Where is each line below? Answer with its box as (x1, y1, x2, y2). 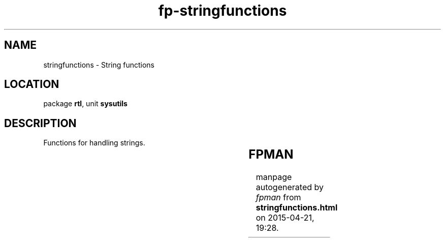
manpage (256, 172, 292, 183)
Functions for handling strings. (43, 138, 145, 147)
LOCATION (4, 78, 59, 91)
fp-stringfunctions (158, 2, 287, 19)
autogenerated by (256, 182, 324, 193)
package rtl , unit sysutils (43, 99, 128, 108)
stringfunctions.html (256, 202, 338, 213)
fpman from (256, 192, 301, 203)
